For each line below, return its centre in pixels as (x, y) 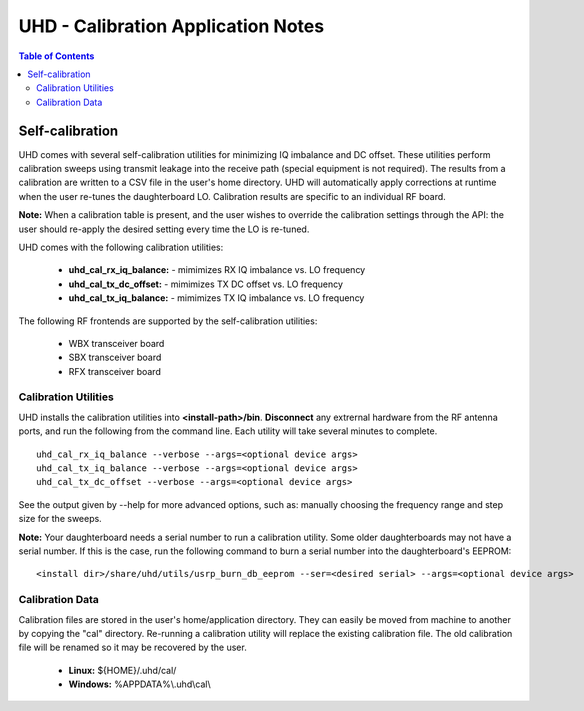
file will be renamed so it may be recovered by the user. (132, 647)
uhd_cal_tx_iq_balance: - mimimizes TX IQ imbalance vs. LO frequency (216, 298)
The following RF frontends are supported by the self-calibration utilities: (168, 321)
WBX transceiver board (116, 343)
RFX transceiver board (115, 371)
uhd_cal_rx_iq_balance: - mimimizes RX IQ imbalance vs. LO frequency (217, 270)
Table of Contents (56, 56)
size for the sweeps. (60, 519)
